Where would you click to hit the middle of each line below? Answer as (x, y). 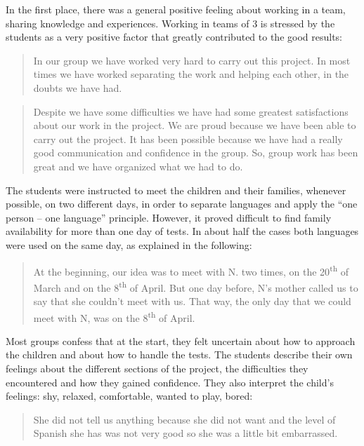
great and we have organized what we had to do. (138, 166)
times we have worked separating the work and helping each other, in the (191, 74)
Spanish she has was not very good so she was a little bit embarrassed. (186, 433)
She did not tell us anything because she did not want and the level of (184, 419)
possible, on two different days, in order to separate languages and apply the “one (182, 204)
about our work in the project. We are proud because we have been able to (195, 125)
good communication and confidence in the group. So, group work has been (196, 153)
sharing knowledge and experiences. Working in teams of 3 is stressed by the (170, 23)
